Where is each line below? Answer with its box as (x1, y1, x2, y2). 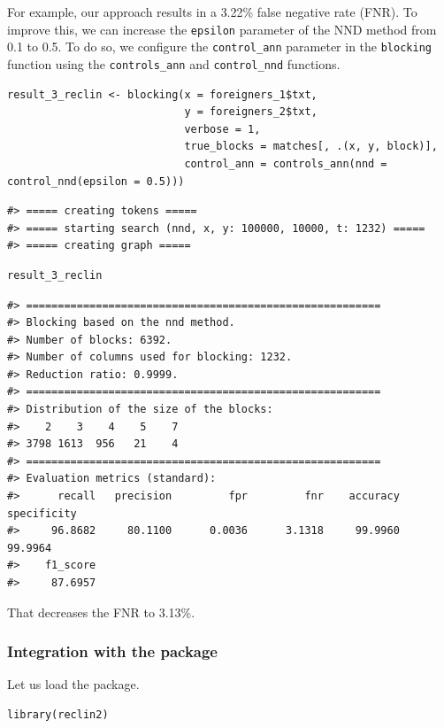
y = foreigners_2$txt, (184, 105, 318, 119)
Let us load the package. (7, 675, 140, 693)
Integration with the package (7, 640, 218, 662)
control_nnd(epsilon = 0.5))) (7, 174, 185, 188)
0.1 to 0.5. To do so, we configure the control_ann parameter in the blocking (7, 37, 432, 56)
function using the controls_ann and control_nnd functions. (7, 54, 341, 73)
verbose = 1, (184, 122, 261, 136)
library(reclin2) (7, 709, 109, 721)
